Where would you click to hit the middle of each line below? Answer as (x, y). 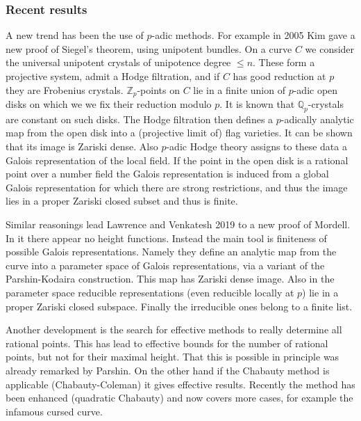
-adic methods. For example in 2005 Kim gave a (253, 35)
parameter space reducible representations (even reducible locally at (150, 292)
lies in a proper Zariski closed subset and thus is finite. (122, 201)
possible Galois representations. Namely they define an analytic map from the (171, 252)
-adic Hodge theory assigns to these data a (257, 146)
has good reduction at (279, 76)
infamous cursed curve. (54, 411)
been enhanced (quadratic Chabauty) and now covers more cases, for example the (179, 398)
